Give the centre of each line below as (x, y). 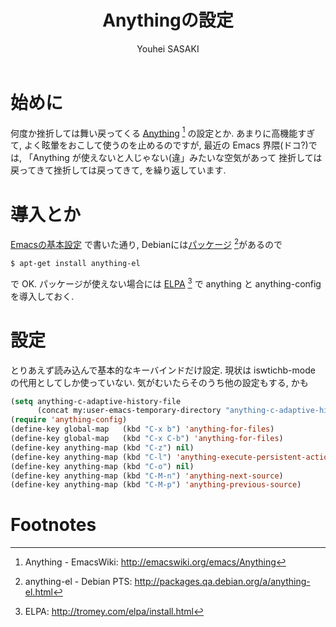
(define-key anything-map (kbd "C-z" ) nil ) (102, 447)
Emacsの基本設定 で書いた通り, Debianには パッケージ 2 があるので (146, 243)
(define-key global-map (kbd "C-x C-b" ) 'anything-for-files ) (147, 439)
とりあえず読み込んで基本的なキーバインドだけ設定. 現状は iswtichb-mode (163, 370)
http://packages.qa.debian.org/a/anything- (222, 582)
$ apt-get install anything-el (75, 263)
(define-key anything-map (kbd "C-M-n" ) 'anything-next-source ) (147, 476)
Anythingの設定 (168, 20)
